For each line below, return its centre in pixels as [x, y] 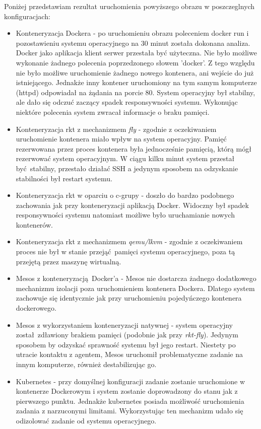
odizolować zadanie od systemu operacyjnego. [86, 420]
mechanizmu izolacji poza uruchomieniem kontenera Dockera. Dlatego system [135, 288]
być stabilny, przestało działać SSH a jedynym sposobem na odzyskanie [127, 168]
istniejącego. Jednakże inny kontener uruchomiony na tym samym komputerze [136, 82]
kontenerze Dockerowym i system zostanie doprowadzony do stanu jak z [127, 391]
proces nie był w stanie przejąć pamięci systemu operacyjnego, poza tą [125, 252]
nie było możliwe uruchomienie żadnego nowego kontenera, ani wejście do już [135, 72]
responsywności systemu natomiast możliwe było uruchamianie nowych [125, 215]
